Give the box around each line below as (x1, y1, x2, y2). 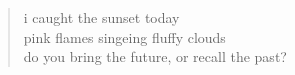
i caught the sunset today (23, 7, 180, 27)
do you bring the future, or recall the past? (23, 46, 287, 67)
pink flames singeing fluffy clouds (23, 26, 226, 47)
